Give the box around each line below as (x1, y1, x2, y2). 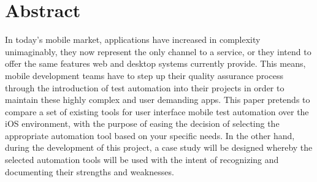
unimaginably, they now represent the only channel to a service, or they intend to (5, 45, 311, 58)
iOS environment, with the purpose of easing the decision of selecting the (5, 117, 280, 130)
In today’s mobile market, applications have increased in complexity (5, 33, 261, 46)
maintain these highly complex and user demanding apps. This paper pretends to (5, 93, 310, 106)
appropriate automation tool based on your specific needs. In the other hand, (5, 129, 295, 142)
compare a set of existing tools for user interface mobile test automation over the (5, 105, 309, 118)
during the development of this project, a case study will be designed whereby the (5, 141, 313, 154)
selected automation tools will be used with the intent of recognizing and (5, 153, 279, 166)
